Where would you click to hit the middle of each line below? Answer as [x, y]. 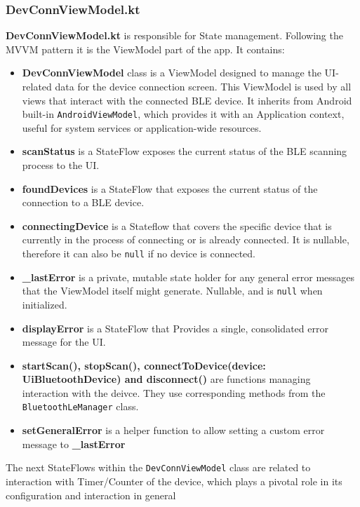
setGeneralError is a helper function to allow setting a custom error [173, 430]
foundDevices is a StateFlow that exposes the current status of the [170, 188]
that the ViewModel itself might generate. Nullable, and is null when [172, 291]
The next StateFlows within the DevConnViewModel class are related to [158, 467]
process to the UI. [61, 165]
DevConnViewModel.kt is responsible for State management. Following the [174, 35]
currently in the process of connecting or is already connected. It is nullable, [186, 239]
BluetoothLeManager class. [80, 406]
